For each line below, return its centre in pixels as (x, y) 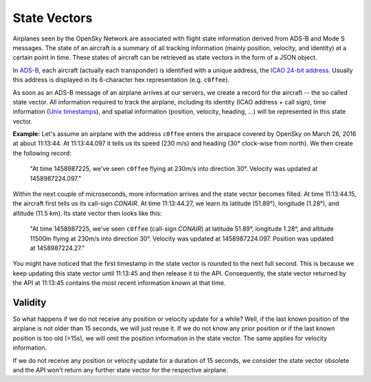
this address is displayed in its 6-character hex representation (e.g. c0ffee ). (121, 80)
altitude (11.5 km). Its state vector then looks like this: (87, 213)
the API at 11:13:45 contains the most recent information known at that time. (119, 283)
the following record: (42, 153)
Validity (30, 302)
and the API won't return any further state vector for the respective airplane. (120, 370)
